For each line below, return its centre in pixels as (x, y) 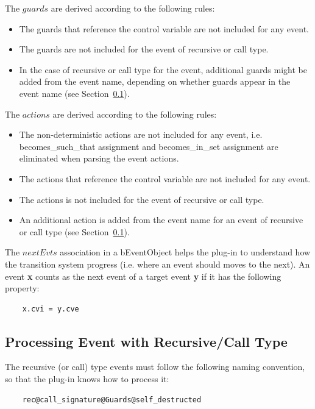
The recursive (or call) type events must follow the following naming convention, (155, 367)
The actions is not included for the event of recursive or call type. (142, 199)
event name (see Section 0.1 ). (74, 93)
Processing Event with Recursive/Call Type (146, 341)
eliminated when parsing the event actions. (99, 158)
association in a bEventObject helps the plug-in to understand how (185, 252)
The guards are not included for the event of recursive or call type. (144, 49)
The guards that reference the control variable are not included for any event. (164, 28)
